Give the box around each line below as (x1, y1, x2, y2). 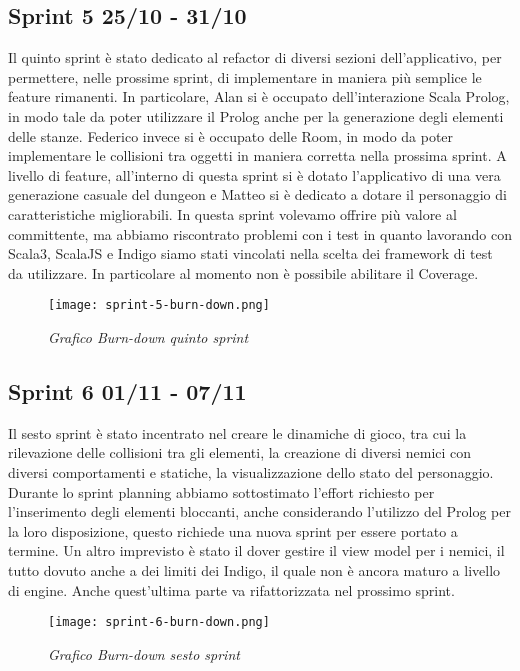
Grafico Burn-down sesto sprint (48, 643, 240, 664)
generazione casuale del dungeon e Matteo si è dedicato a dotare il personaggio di (8, 184, 507, 205)
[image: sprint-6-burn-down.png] (48, 615, 270, 630)
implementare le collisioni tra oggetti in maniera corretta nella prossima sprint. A (8, 145, 507, 166)
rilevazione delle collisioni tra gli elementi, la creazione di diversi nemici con (8, 442, 472, 463)
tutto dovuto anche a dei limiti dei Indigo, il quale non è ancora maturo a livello (8, 559, 501, 580)
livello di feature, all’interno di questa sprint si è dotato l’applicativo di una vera (8, 164, 501, 185)
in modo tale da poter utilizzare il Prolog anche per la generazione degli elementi (8, 105, 504, 126)
